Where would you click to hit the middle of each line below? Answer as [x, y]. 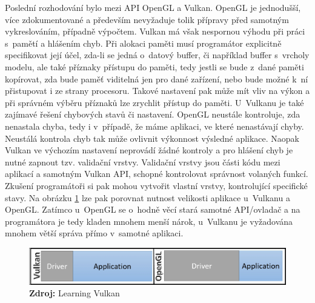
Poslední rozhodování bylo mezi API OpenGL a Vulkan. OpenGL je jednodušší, [153, 7]
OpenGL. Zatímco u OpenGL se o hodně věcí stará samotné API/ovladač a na [153, 209]
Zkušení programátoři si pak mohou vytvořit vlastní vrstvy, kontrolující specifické [156, 185]
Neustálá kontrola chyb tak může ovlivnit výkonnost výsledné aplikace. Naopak [152, 138]
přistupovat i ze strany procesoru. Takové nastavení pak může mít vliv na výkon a [157, 91]
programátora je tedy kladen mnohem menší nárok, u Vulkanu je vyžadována [149, 221]
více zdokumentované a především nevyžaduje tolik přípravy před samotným [147, 19]
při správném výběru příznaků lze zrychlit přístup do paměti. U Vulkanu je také [154, 102]
